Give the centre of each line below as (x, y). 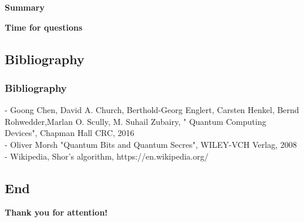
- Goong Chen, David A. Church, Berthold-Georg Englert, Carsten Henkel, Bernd (152, 110)
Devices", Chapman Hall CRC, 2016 (70, 133)
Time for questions (44, 27)
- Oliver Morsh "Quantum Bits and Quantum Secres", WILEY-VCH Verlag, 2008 (151, 144)
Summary (25, 7)
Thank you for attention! (56, 212)
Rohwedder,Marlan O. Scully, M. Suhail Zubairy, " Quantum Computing (136, 121)
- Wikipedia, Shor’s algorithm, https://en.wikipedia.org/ (107, 156)
